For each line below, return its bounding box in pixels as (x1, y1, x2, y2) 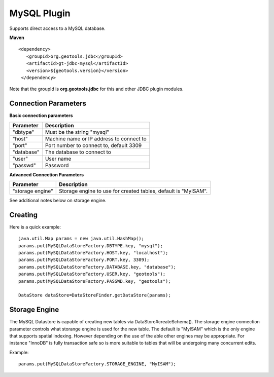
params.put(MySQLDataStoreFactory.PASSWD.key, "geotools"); (18, 278, 171, 284)
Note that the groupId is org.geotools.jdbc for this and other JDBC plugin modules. (9, 86, 184, 92)
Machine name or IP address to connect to (45, 135, 147, 142)
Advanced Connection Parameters (9, 171, 84, 177)
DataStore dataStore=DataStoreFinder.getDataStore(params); (18, 292, 171, 298)
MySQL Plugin (9, 8, 71, 19)
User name (45, 155, 72, 162)
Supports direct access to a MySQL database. (9, 25, 106, 31)
